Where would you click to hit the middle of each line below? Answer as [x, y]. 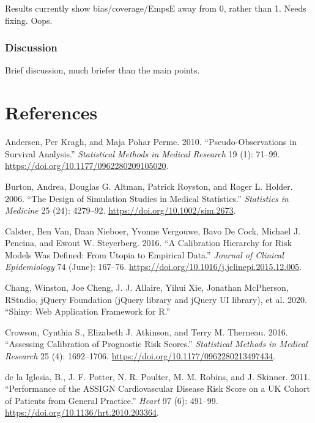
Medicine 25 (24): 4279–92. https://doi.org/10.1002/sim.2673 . [120, 210]
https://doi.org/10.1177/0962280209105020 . [87, 166]
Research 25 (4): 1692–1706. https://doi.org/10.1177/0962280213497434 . [140, 356]
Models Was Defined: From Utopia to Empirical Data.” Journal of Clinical [144, 254]
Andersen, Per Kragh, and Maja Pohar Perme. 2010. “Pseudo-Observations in [151, 142]
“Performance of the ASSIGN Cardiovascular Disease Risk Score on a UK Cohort [157, 388]
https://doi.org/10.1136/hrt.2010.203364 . [82, 412]
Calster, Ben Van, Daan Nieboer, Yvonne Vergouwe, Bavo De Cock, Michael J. [153, 230]
